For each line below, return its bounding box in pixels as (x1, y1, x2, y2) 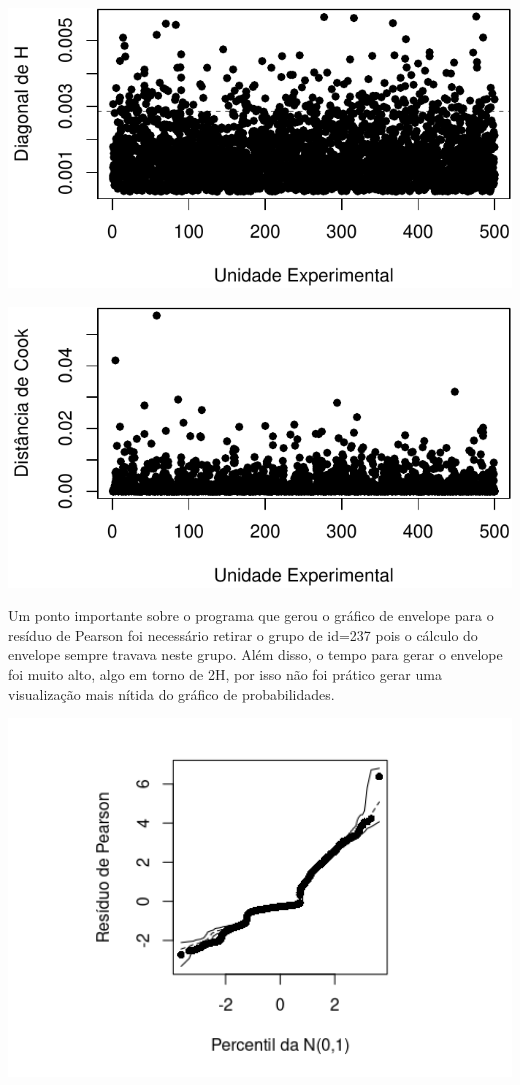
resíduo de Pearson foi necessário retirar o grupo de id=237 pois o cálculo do (8, 624, 478, 645)
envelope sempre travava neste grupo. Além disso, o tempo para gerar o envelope (8, 644, 503, 665)
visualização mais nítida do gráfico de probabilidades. (8, 683, 335, 704)
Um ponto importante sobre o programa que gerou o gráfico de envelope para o (8, 605, 494, 626)
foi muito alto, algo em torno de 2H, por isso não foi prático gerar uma (8, 663, 442, 684)
